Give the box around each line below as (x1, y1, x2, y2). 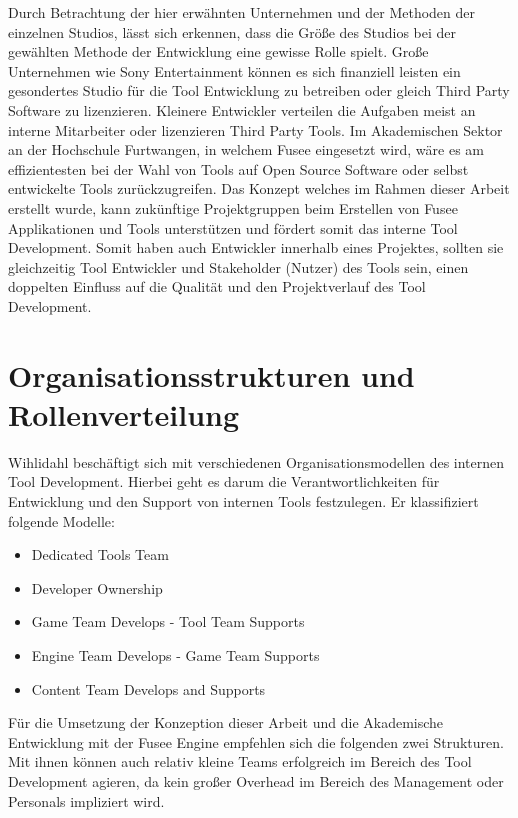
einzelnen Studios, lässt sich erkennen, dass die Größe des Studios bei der (8, 21, 457, 42)
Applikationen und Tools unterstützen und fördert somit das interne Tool (8, 217, 458, 238)
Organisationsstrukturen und (8, 354, 415, 395)
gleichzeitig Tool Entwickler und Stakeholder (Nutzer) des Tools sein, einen (8, 256, 469, 277)
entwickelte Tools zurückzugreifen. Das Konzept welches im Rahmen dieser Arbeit (8, 178, 510, 199)
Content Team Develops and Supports (31, 678, 266, 699)
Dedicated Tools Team (31, 544, 169, 565)
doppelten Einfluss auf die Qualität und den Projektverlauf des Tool (8, 276, 426, 297)
